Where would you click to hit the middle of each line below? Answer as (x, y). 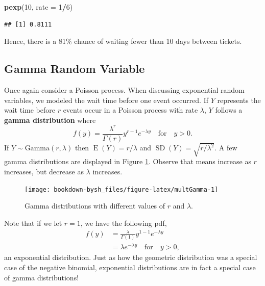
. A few (226, 148)
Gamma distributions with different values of (95, 206)
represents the (239, 100)
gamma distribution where (50, 120)
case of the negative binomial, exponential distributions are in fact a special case (130, 267)
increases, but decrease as (44, 172)
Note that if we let (33, 223)
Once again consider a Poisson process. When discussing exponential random (124, 89)
